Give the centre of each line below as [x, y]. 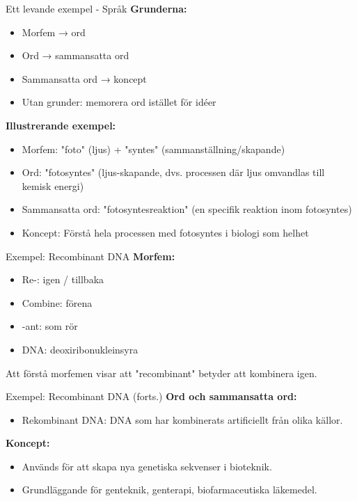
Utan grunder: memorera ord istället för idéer [119, 102]
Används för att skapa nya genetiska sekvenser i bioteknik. [147, 466]
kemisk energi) [53, 185]
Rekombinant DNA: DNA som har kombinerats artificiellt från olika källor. [182, 419]
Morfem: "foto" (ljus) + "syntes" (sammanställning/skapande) [153, 149]
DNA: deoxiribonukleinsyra [80, 349]
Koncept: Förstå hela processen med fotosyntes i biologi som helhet [165, 232]
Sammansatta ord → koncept [84, 78]
